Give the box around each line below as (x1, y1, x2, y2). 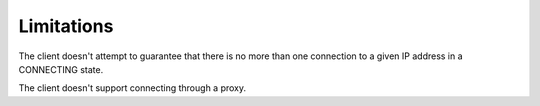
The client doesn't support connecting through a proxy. (18, 82, 247, 94)
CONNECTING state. (18, 63, 104, 75)
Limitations (18, 15, 114, 37)
